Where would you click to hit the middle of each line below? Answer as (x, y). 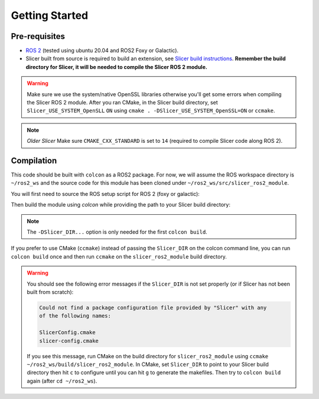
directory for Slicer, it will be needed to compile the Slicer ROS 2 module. (117, 67)
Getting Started (50, 15)
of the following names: (75, 316)
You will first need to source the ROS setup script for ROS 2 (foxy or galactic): (105, 194)
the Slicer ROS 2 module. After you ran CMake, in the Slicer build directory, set (122, 103)
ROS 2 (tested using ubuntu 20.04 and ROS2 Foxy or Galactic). (102, 51)
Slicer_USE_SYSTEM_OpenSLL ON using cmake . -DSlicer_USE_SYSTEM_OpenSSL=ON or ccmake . (151, 111)
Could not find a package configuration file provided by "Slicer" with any (153, 308)
